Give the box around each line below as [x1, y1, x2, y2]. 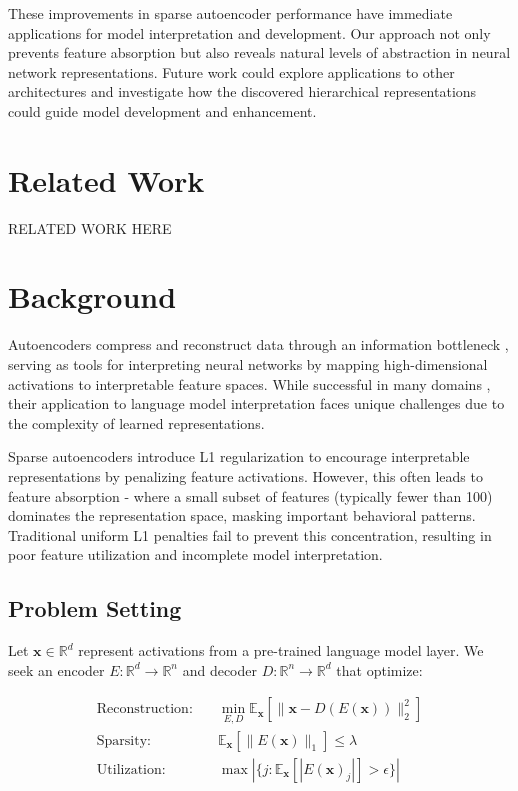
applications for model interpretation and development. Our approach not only [8, 22, 491, 43]
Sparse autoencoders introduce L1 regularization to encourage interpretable [8, 446, 470, 467]
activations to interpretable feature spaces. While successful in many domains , [8, 373, 491, 394]
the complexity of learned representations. [8, 412, 265, 433]
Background [8, 276, 177, 317]
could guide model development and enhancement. [8, 100, 317, 121]
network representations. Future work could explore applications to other [8, 61, 455, 82]
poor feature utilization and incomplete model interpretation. [8, 544, 383, 565]
